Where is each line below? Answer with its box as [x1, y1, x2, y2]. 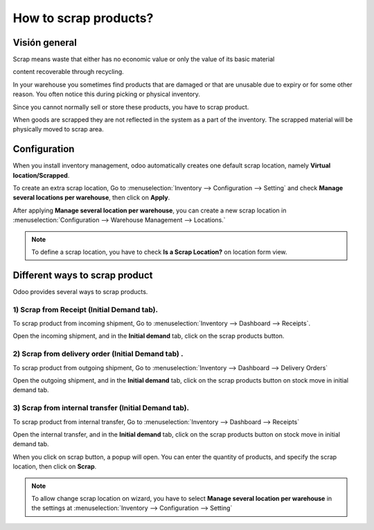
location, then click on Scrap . [12, 462, 97, 470]
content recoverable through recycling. [12, 68, 124, 76]
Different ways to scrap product [12, 269, 153, 281]
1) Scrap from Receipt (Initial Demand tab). [12, 304, 159, 314]
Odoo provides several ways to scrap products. [12, 287, 148, 295]
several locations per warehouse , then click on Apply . [12, 194, 170, 202]
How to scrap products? [12, 10, 154, 26]
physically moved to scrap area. [12, 125, 104, 134]
